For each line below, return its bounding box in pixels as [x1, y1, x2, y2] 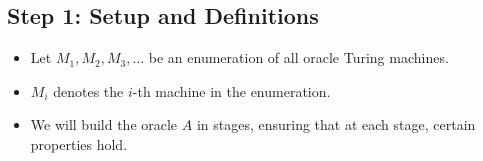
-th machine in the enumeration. [132, 80, 331, 101]
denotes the [53, 80, 124, 101]
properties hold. [30, 133, 128, 154]
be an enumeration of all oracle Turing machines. [148, 47, 449, 68]
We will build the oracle [30, 114, 178, 135]
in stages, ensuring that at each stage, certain [196, 114, 476, 135]
